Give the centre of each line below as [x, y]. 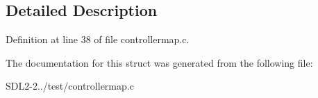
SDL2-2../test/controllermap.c [70, 86]
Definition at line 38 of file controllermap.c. [98, 39]
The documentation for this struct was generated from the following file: [159, 62]
